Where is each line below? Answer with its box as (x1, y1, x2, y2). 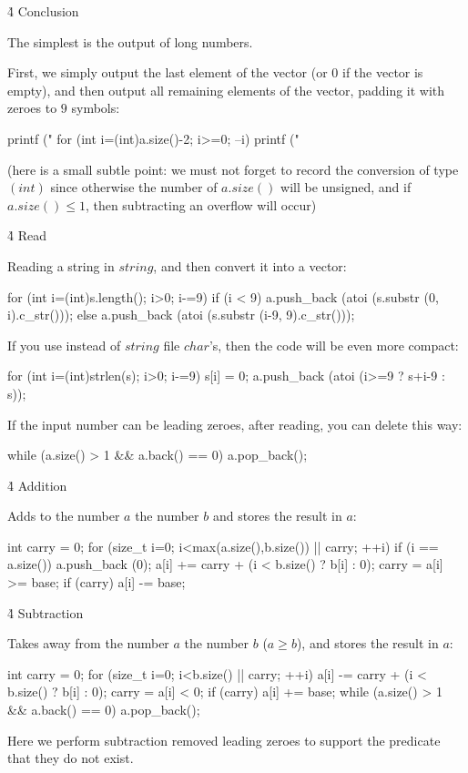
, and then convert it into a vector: (153, 256, 347, 275)
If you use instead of (7, 335, 121, 354)
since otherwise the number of (50, 178, 218, 197)
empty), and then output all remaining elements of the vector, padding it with (7, 80, 445, 99)
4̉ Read (7, 226, 46, 245)
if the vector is (342, 63, 423, 82)
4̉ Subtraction (7, 603, 84, 622)
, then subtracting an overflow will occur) (85, 195, 317, 214)
